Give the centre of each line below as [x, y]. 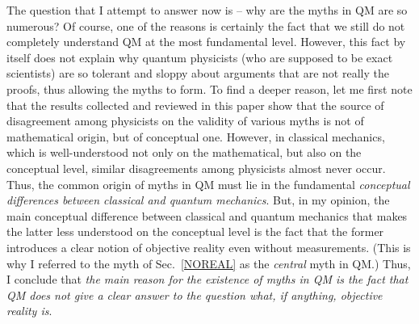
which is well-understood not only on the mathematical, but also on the [184, 152]
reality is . [29, 311]
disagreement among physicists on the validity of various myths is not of [185, 121]
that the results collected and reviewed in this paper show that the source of [195, 105]
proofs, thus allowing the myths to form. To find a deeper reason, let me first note [209, 88]
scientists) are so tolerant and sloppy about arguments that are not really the [198, 73]
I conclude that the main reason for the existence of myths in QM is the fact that [207, 279]
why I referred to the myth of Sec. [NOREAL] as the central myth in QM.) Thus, [209, 263]
